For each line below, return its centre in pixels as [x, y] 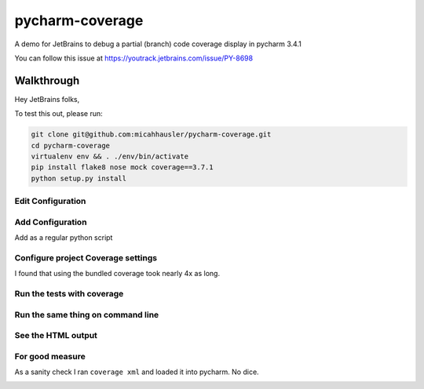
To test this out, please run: [59, 114]
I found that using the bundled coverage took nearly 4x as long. [117, 274]
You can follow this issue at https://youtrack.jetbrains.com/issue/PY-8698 [134, 58]
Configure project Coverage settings [86, 257]
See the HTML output [56, 336]
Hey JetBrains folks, [47, 99]
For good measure [50, 356]
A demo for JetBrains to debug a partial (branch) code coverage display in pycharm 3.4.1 [158, 44]
